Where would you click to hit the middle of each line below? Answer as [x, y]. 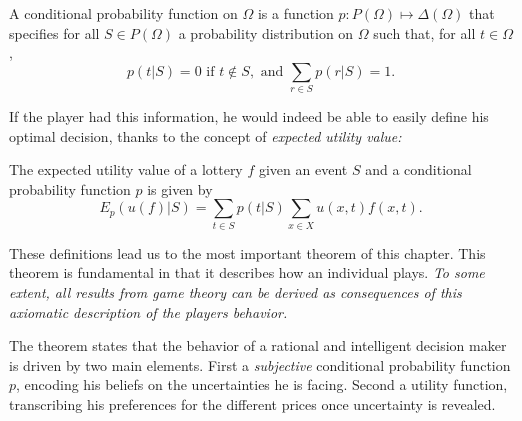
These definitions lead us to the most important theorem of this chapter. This [247, 252]
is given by [180, 188]
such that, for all [424, 32]
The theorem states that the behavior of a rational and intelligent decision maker [258, 345]
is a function [295, 13]
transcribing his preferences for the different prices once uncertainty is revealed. [252, 403]
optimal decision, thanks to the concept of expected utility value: [205, 135]
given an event [303, 169]
